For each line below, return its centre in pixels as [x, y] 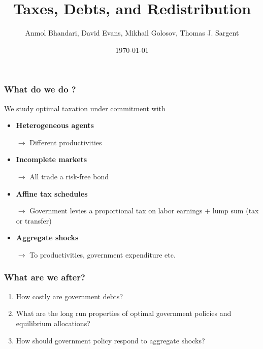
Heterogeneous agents [55, 125]
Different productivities [66, 142]
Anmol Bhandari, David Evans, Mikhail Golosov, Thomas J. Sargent [132, 33]
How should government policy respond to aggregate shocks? [110, 340]
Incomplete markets [52, 159]
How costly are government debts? [69, 296]
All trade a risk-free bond [69, 176]
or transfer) [34, 220]
